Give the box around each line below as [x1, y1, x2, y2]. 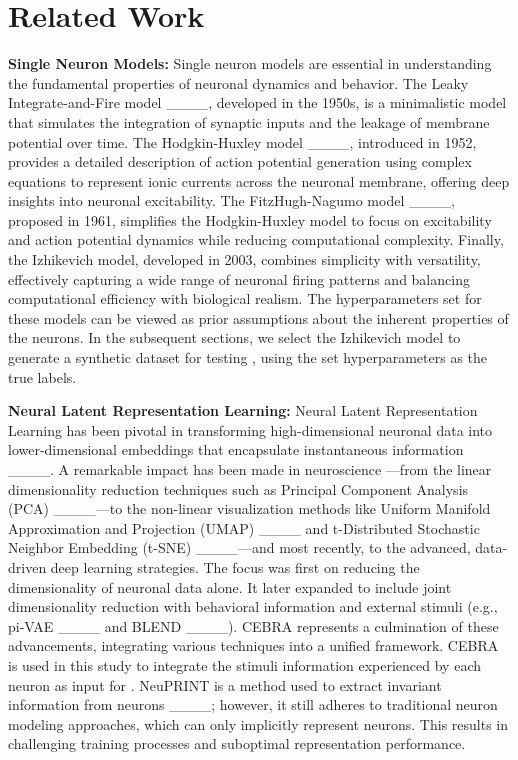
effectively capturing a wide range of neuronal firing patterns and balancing [8, 268, 470, 289]
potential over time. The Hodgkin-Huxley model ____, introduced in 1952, [8, 131, 477, 152]
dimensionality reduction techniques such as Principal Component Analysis [8, 478, 469, 499]
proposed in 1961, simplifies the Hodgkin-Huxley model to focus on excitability [8, 209, 492, 230]
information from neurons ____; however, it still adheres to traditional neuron [8, 694, 498, 715]
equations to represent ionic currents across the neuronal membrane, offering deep [8, 170, 510, 191]
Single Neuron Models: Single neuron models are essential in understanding [8, 53, 492, 74]
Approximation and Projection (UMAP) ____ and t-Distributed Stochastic [8, 517, 480, 538]
